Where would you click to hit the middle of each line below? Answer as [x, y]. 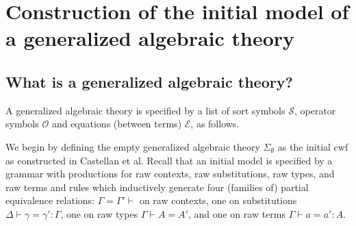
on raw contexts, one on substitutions [218, 200]
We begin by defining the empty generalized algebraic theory [133, 146]
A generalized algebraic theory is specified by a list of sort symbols [145, 110]
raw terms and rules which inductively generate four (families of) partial [157, 187]
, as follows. [215, 124]
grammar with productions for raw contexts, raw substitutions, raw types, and [170, 174]
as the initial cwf [313, 146]
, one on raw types [99, 213]
